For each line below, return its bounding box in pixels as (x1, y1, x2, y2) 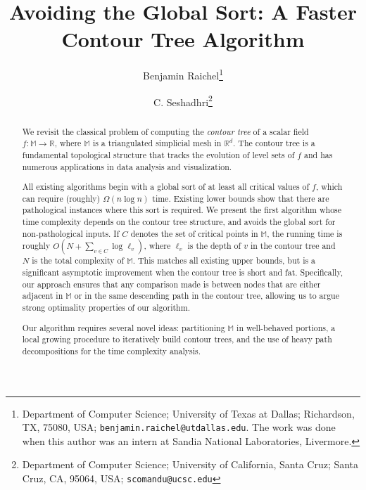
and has (304, 148, 333, 160)
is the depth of (187, 240, 241, 252)
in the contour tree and (250, 240, 336, 252)
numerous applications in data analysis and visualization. (22, 160, 232, 172)
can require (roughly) (22, 192, 101, 204)
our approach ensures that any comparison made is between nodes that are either (22, 278, 321, 290)
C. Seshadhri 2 (153, 92, 213, 109)
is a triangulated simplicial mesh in (92, 137, 222, 149)
